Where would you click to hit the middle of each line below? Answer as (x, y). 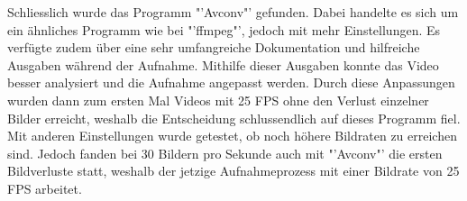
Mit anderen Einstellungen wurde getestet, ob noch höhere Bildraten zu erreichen (232, 136)
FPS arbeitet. (45, 188)
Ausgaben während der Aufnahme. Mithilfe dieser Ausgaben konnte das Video (223, 64)
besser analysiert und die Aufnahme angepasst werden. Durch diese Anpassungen (231, 82)
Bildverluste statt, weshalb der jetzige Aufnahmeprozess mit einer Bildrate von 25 (233, 171)
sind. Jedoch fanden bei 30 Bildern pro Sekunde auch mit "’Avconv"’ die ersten (225, 153)
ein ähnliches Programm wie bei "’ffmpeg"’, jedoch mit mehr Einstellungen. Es (224, 29)
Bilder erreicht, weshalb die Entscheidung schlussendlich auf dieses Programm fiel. (234, 118)
